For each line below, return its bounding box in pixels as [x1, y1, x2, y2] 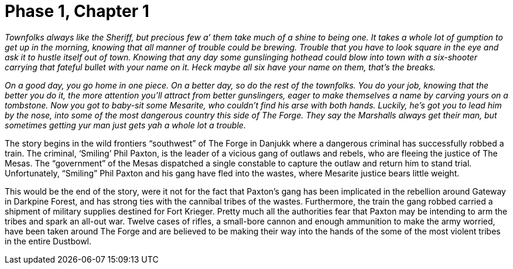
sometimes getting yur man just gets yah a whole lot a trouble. [5, 120, 246, 130]
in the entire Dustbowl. [5, 236, 92, 246]
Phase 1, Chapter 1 [5, 1, 149, 21]
